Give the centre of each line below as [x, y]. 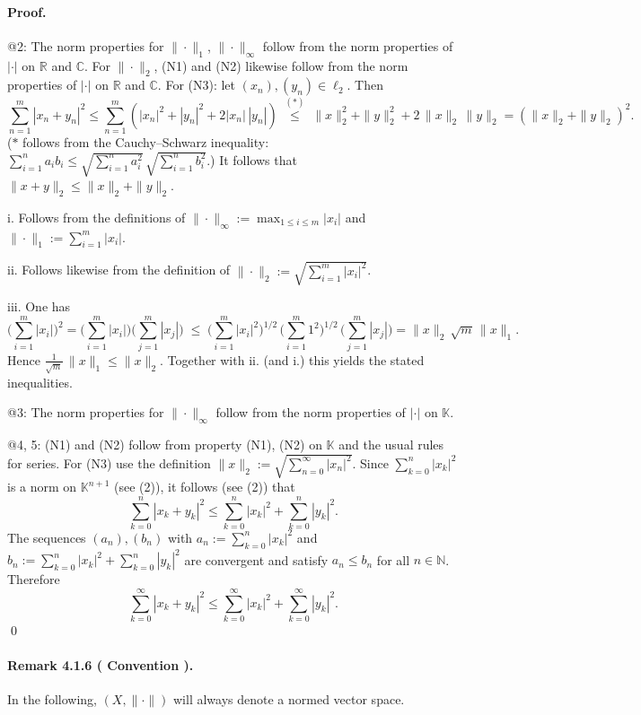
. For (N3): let [197, 85]
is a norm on [42, 487]
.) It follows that [252, 159]
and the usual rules [391, 445]
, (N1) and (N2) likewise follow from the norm [281, 65]
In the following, [52, 699]
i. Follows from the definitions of [97, 217]
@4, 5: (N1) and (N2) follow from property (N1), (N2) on [165, 445]
